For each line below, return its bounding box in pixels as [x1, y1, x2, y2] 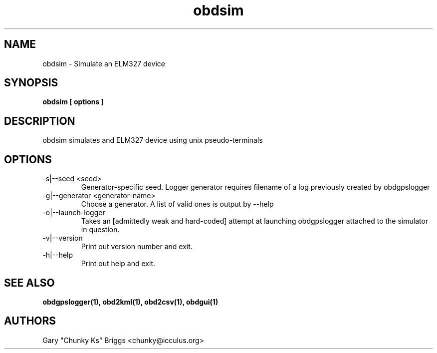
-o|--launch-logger [42, 208, 105, 217]
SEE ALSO [4, 276, 55, 289]
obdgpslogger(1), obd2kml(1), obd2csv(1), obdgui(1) [42, 297, 218, 306]
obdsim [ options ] [42, 97, 104, 106]
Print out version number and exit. [81, 242, 193, 251]
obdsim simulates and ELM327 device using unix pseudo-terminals [42, 136, 263, 145]
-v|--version [42, 234, 83, 243]
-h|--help [42, 251, 73, 260]
